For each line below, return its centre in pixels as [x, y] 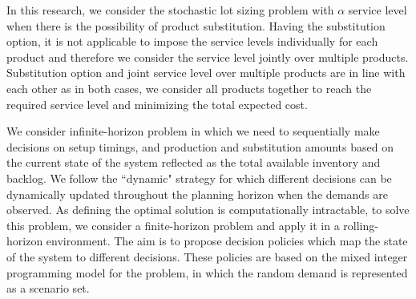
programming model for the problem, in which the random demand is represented [207, 272]
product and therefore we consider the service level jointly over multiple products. [208, 57]
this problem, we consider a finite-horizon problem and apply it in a [173, 225]
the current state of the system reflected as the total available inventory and [194, 162]
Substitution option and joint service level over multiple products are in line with [206, 73]
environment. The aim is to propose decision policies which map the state [227, 241]
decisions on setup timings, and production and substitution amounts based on [200, 146]
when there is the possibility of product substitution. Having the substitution [196, 25]
